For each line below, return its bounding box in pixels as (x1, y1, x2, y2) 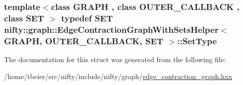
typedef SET (61, 11, 113, 24)
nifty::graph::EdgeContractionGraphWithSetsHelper (4, 23, 219, 35)
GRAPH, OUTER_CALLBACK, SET (4, 34, 163, 47)
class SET (4, 11, 44, 24)
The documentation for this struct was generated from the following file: (4, 54, 226, 64)
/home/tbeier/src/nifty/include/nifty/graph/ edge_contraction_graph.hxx (4, 71, 232, 81)
